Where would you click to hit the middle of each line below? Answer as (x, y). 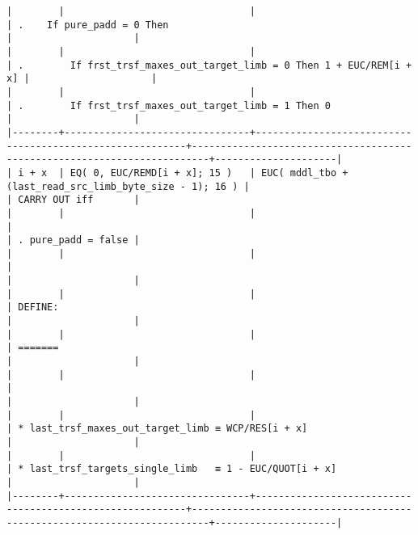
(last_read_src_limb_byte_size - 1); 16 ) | (128, 186)
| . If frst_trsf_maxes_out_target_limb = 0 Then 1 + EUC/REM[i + (209, 65)
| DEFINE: (33, 308)
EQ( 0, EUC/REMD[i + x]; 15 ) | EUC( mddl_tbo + (209, 173)
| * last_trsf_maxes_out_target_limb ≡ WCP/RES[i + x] (157, 429)
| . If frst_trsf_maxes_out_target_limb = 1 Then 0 (169, 105)
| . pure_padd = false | (73, 240)
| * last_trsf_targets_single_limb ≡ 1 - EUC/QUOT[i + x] (172, 469)
